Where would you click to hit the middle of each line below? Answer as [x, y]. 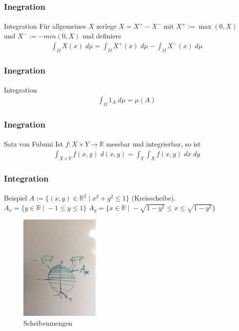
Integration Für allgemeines [45, 26]
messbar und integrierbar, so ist [153, 144]
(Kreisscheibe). [154, 198]
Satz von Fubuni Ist [34, 144]
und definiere [102, 36]
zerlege [106, 26]
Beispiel [16, 198]
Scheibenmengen [48, 322]
